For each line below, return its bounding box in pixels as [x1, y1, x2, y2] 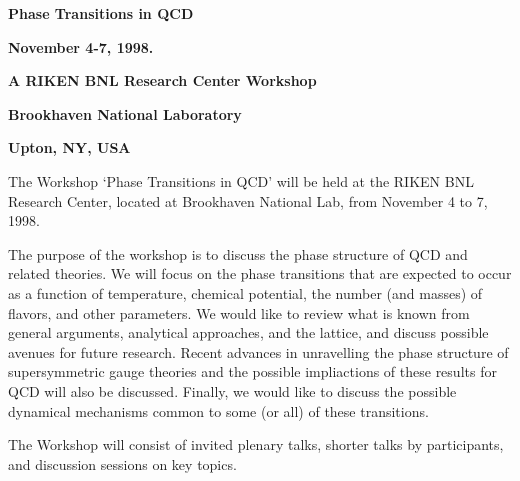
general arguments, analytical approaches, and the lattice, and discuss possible [8, 322, 489, 343]
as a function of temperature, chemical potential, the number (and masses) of [8, 282, 483, 303]
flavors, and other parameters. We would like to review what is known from [8, 302, 470, 323]
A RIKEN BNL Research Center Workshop [8, 70, 317, 91]
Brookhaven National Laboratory [8, 103, 242, 124]
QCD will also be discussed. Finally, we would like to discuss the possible [8, 380, 457, 401]
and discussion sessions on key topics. [8, 453, 237, 474]
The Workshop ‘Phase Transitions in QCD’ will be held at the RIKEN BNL [8, 170, 474, 191]
